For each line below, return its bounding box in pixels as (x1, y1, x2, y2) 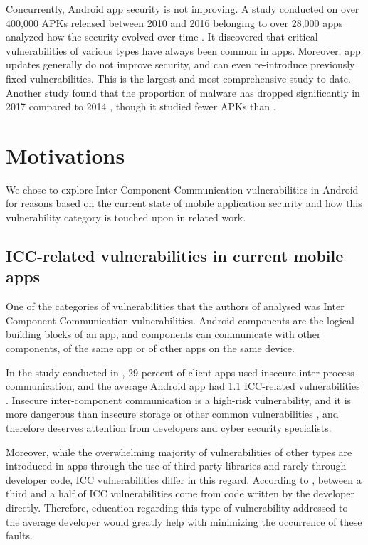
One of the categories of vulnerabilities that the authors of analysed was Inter (6, 299, 345, 314)
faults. (6, 528, 33, 543)
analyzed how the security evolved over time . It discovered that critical (6, 29, 318, 44)
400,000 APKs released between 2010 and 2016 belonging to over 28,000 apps (6, 15, 343, 30)
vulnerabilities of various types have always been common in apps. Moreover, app (6, 43, 361, 58)
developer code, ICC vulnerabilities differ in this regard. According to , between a (6, 472, 362, 487)
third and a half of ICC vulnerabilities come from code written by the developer (6, 486, 354, 501)
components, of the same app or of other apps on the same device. (6, 341, 295, 356)
